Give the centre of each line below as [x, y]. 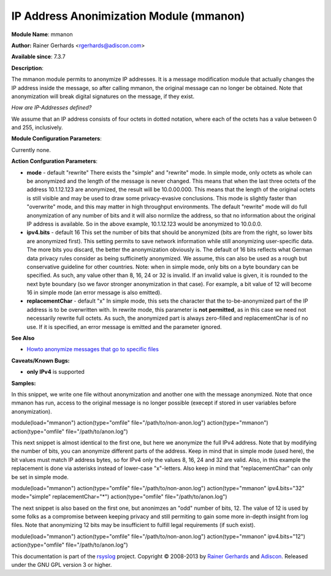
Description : [28, 68]
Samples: [24, 383]
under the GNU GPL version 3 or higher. [62, 565]
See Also [23, 338]
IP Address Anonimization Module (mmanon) [128, 16]
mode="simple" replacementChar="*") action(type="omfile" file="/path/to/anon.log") [119, 497]
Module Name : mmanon [42, 34]
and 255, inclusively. [37, 127]
